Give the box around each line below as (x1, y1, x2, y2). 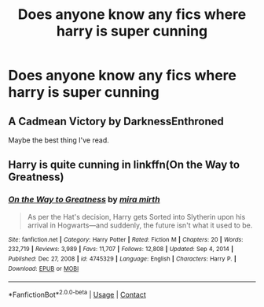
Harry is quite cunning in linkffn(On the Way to (8, 158, 240, 172)
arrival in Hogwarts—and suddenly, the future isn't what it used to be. (27, 220, 253, 230)
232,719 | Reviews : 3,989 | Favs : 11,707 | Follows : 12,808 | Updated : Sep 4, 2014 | (8, 246, 234, 253)
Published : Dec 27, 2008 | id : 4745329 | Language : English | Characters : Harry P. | (8, 255, 237, 263)
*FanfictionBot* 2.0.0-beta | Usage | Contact (8, 289, 147, 299)
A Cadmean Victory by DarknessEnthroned (8, 114, 224, 128)
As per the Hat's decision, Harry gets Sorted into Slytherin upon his (27, 212, 246, 221)
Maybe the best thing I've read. (8, 135, 110, 145)
